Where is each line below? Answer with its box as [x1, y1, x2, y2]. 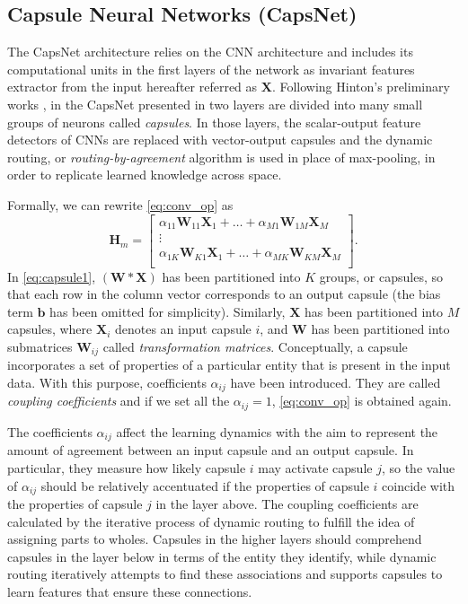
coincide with [382, 476, 455, 495]
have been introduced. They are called [230, 373, 441, 391]
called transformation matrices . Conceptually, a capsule [102, 337, 408, 355]
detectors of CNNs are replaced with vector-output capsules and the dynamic [7, 130, 433, 149]
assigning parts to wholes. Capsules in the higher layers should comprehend [7, 530, 422, 548]
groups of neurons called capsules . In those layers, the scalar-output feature [7, 112, 421, 131]
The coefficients [7, 422, 93, 441]
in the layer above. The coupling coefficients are [155, 495, 419, 512]
